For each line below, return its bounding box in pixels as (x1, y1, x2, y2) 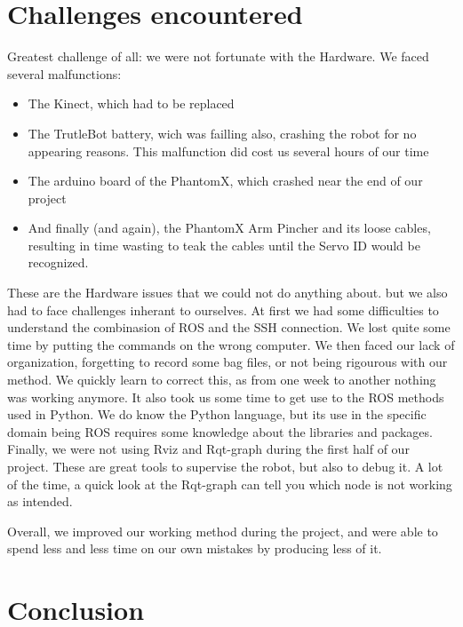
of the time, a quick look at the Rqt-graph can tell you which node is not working (7, 474, 452, 493)
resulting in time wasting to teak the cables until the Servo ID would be (28, 235, 420, 254)
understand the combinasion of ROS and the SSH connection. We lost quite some (7, 318, 451, 337)
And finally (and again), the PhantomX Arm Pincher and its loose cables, (28, 218, 431, 237)
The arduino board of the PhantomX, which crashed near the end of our (28, 171, 423, 190)
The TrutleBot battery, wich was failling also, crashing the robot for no (28, 123, 417, 142)
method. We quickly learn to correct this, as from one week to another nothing (7, 370, 436, 389)
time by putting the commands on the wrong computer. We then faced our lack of (7, 335, 455, 353)
